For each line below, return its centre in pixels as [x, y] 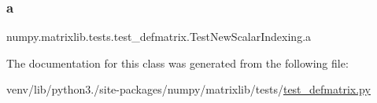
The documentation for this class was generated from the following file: [177, 63]
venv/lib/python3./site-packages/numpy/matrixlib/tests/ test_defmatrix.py [188, 89]
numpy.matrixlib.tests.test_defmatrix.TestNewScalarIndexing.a [159, 37]
